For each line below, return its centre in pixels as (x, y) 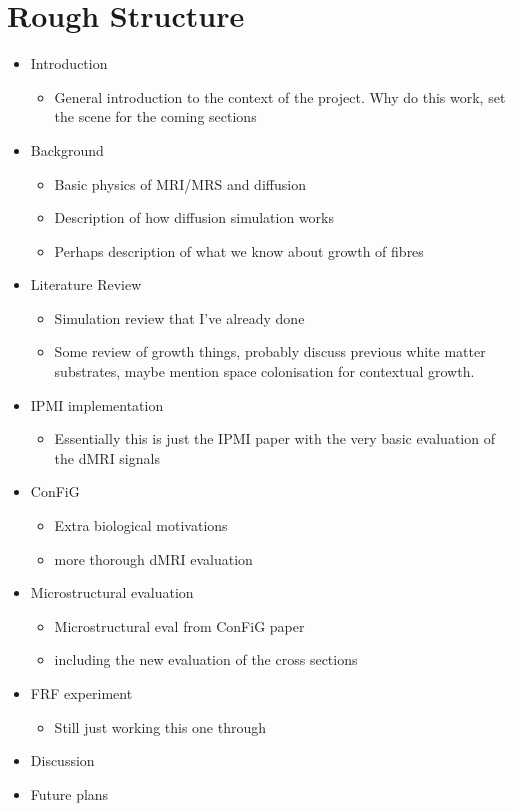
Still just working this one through (160, 726)
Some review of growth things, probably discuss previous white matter (270, 351)
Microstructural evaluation (112, 592)
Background (67, 149)
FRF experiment (81, 693)
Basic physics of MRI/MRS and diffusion (180, 183)
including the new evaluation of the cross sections (206, 659)
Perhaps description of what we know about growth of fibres (239, 250)
